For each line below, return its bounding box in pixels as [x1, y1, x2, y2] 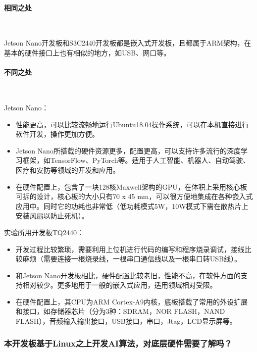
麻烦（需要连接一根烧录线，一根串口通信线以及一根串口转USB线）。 [22, 253, 241, 264]
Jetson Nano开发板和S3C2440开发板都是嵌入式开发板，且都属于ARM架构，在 [4, 38, 251, 48]
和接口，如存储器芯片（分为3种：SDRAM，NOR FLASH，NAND [15, 306, 225, 316]
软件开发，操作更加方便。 [15, 129, 99, 139]
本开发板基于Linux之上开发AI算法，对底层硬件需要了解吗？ [4, 337, 232, 349]
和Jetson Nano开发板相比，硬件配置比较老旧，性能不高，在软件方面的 [15, 270, 241, 280]
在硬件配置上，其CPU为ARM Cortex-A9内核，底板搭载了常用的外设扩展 [15, 296, 248, 306]
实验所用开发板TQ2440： [4, 227, 84, 237]
